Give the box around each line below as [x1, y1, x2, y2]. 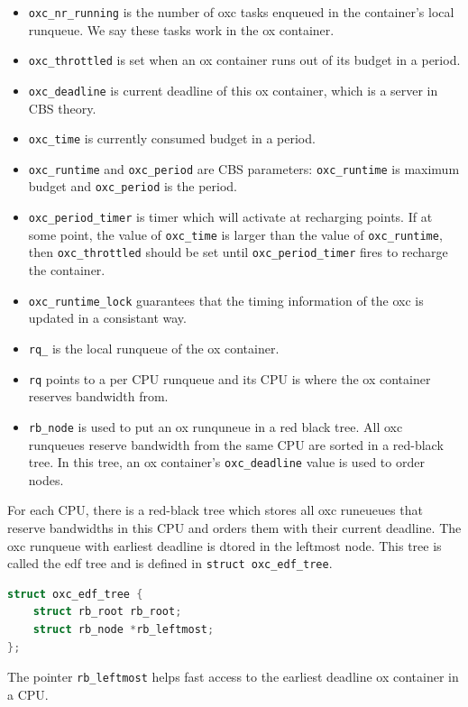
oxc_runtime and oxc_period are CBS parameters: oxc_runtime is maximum [28, 159, 460, 178]
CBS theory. [28, 98, 96, 117]
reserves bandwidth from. [28, 387, 169, 406]
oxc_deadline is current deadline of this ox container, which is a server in [28, 80, 438, 99]
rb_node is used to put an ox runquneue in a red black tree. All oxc [28, 417, 403, 436]
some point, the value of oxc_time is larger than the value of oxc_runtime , [28, 225, 443, 243]
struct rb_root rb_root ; [32, 605, 182, 619]
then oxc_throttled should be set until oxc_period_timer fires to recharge [28, 243, 448, 262]
